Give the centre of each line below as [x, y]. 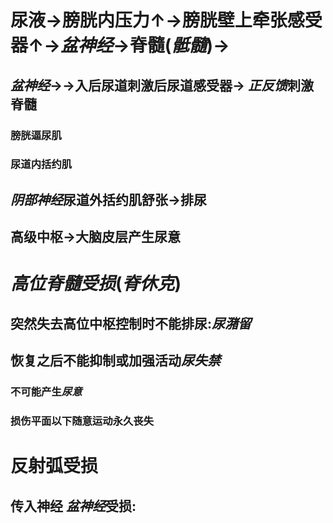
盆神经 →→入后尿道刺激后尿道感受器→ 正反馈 [149, 85]
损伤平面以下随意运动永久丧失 [82, 421]
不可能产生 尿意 [46, 392]
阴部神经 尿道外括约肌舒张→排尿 [109, 199]
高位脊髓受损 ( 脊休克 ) [96, 283]
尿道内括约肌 [41, 164]
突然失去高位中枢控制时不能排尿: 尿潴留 [131, 323]
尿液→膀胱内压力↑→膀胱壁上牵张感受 [166, 20]
